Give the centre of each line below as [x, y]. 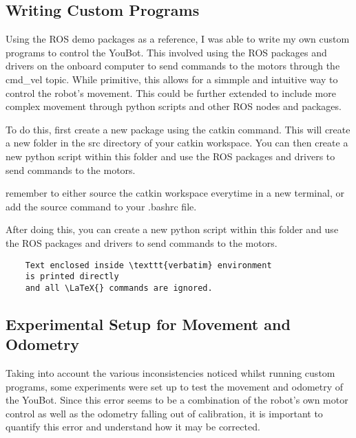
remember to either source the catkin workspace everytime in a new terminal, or [175, 193]
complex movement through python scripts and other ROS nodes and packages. [174, 106]
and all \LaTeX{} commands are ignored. [119, 288]
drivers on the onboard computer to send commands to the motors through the [173, 66]
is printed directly [72, 277]
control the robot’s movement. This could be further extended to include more [171, 92]
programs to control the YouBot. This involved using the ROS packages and [166, 52]
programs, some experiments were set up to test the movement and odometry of [175, 386]
